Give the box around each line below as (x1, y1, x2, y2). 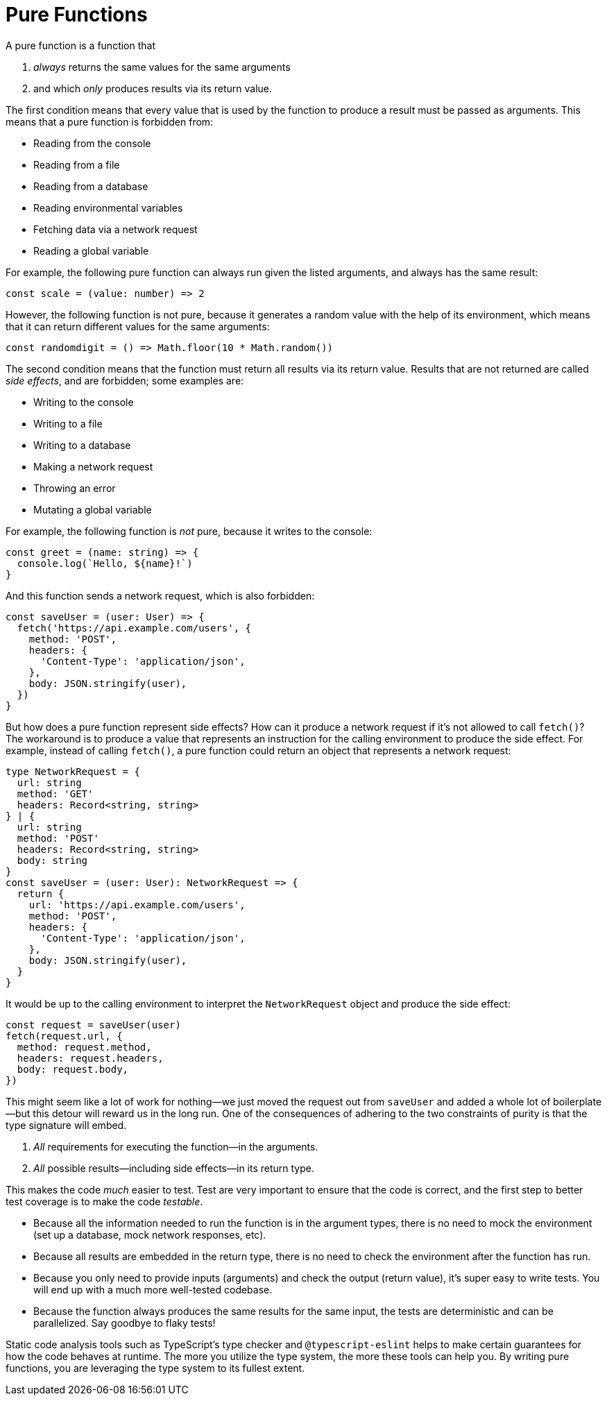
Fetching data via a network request (33, 223, 198, 235)
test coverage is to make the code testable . (6, 1195, 203, 1207)
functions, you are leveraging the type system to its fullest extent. (6, 1361, 305, 1374)
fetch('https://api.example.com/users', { (17, 622, 252, 634)
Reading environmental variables (33, 201, 183, 214)
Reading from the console (33, 137, 151, 149)
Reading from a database (33, 180, 148, 192)
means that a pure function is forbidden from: (6, 115, 214, 128)
